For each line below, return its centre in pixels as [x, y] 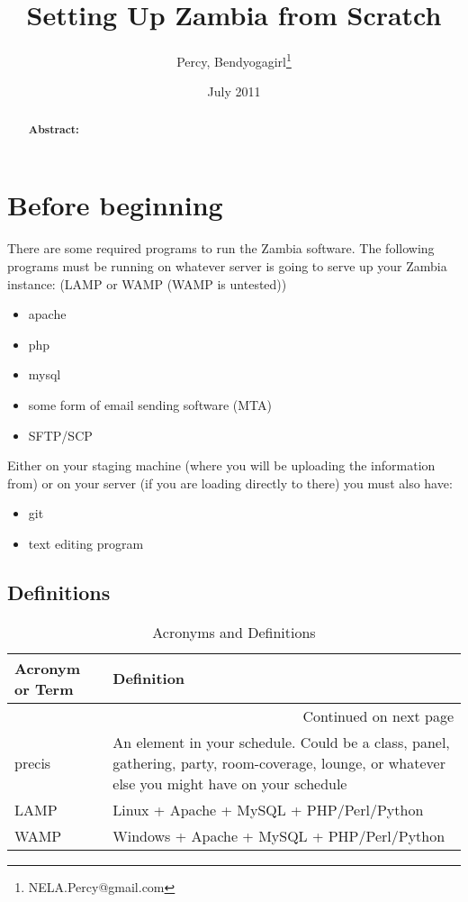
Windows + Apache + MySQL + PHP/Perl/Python [279, 835]
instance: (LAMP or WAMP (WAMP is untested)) [147, 283]
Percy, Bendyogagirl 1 [234, 60]
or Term [44, 688]
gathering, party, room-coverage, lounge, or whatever [279, 762]
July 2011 [234, 91]
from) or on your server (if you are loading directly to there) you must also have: [230, 483]
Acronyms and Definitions [234, 632]
